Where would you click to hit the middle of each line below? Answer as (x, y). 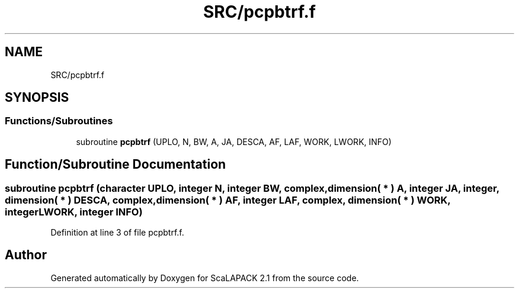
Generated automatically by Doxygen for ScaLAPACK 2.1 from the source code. (205, 278)
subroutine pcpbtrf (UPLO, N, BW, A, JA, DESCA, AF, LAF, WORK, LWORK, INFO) (234, 141)
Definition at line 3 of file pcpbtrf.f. (117, 233)
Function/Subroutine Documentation (116, 165)
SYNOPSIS (37, 98)
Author (26, 255)
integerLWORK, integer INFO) (74, 212)
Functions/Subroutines (59, 121)
